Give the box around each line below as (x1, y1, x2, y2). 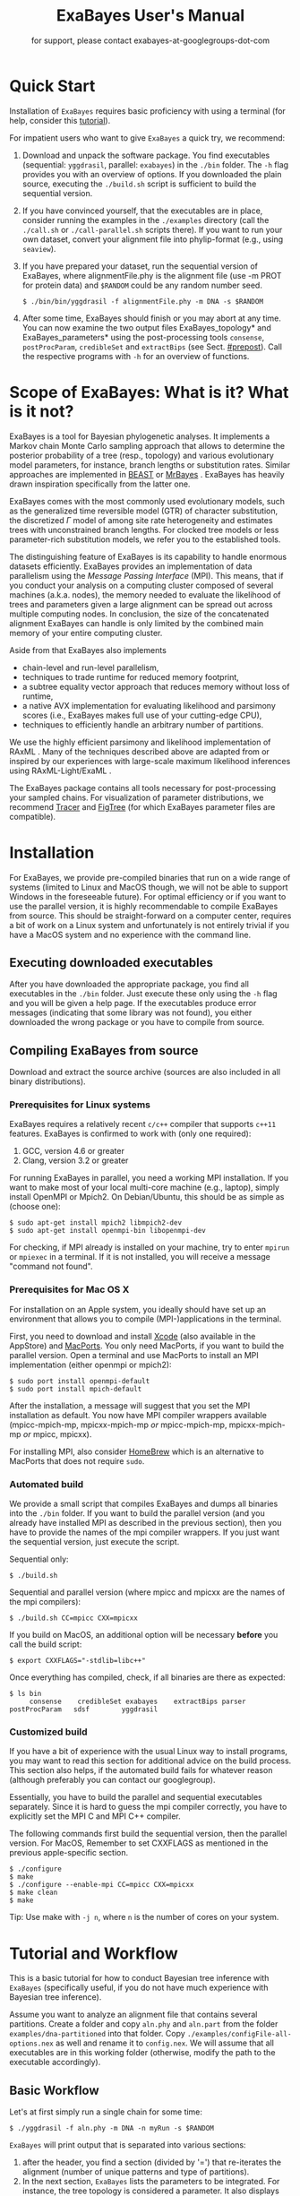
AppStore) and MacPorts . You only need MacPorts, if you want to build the (9, 1340, 285, 1351)
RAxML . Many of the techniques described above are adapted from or (9, 745, 270, 757)
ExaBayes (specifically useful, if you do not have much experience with (9, 1982, 269, 1994)
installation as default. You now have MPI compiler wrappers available (9, 1409, 267, 1420)
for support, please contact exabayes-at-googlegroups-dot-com (30, 35, 270, 46)
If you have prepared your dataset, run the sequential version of (21, 261, 258, 271)
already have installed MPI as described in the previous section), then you (9, 1518, 282, 1529)
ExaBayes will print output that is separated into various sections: (9, 2140, 246, 2150)
